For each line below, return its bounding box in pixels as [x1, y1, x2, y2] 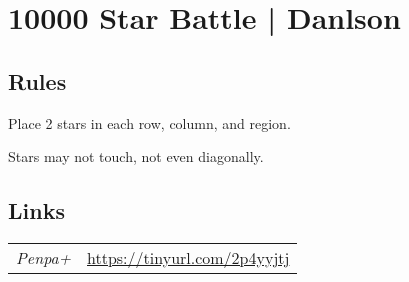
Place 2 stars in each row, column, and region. [8, 112, 291, 133]
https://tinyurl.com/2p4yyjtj [87, 245, 290, 269]
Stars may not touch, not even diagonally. [8, 146, 264, 167]
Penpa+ [16, 245, 72, 269]
